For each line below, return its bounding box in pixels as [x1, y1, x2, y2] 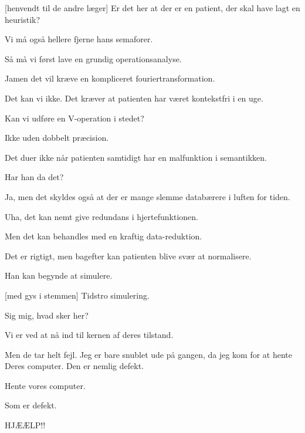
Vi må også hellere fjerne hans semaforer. [5, 33, 153, 45]
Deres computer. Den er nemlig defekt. [5, 360, 144, 372]
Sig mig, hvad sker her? [5, 309, 89, 321]
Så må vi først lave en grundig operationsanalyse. [5, 52, 182, 65]
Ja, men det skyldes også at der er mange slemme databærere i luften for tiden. [5, 190, 290, 202]
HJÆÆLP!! [5, 419, 46, 431]
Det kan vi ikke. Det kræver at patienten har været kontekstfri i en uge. [5, 92, 263, 104]
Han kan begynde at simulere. [5, 269, 113, 282]
